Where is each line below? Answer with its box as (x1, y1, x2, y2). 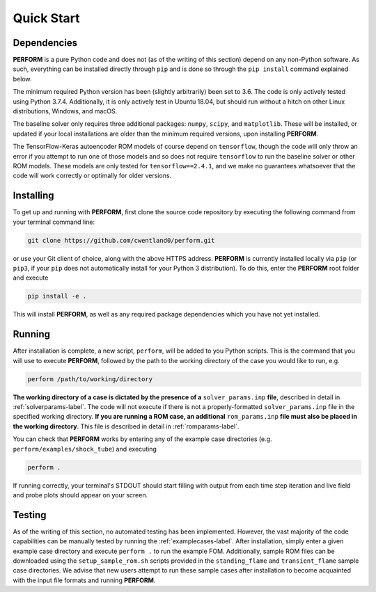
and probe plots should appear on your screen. (13, 490, 148, 499)
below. (13, 74, 32, 83)
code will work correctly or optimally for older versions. (13, 171, 172, 180)
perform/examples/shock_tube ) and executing (13, 445, 157, 453)
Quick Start (13, 10, 80, 26)
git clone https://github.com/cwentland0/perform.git (27, 237, 215, 244)
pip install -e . (27, 292, 87, 301)
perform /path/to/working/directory (27, 375, 153, 383)
